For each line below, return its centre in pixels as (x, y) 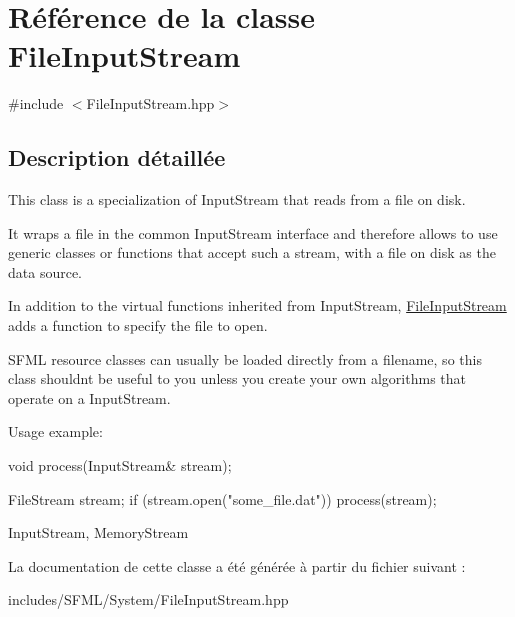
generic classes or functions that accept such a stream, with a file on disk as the (252, 252)
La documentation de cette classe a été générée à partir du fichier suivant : (237, 565)
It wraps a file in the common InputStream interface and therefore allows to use (253, 232)
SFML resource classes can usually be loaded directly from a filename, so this (245, 358)
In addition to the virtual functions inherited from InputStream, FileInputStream (257, 305)
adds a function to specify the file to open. (138, 325)
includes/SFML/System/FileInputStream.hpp (148, 599)
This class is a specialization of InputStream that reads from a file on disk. (237, 199)
